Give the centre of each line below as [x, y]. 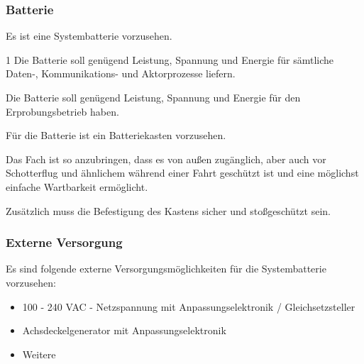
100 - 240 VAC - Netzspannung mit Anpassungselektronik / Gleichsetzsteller [189, 306]
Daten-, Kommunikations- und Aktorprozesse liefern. [121, 73]
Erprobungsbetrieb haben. [62, 111]
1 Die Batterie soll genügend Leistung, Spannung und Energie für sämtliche [170, 59]
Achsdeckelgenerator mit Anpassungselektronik [124, 330]
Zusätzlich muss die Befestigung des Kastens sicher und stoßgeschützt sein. [168, 210]
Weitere [39, 354]
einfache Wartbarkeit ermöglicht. [77, 186]
